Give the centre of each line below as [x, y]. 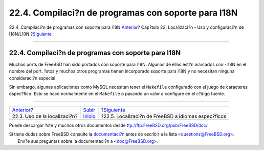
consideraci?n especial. [33, 78]
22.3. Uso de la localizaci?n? [45, 116]
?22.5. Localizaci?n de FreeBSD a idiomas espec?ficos [164, 116]
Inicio [89, 116]
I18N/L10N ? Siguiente [30, 34]
